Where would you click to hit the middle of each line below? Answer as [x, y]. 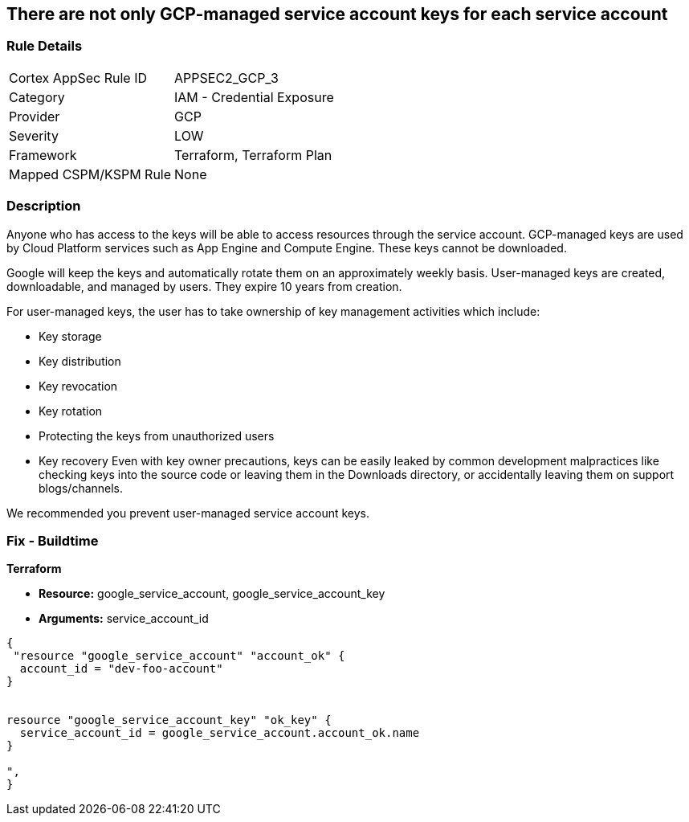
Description [44, 206]
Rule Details [45, 46]
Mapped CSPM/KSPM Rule [90, 174]
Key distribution [80, 361]
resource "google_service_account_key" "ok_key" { [169, 720]
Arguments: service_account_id [124, 619]
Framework [43, 155]
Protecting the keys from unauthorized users [157, 436]
